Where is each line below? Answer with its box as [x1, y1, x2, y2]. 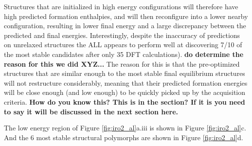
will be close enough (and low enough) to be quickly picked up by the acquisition [4, 87, 246, 97]
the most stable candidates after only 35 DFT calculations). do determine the [4, 49, 244, 59]
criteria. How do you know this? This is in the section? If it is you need [4, 96, 245, 107]
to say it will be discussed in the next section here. [4, 106, 179, 116]
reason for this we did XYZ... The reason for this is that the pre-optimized [4, 58, 240, 69]
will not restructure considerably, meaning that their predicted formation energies [4, 77, 248, 88]
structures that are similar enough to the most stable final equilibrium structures [4, 68, 245, 78]
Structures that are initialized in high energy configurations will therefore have [4, 1, 238, 11]
